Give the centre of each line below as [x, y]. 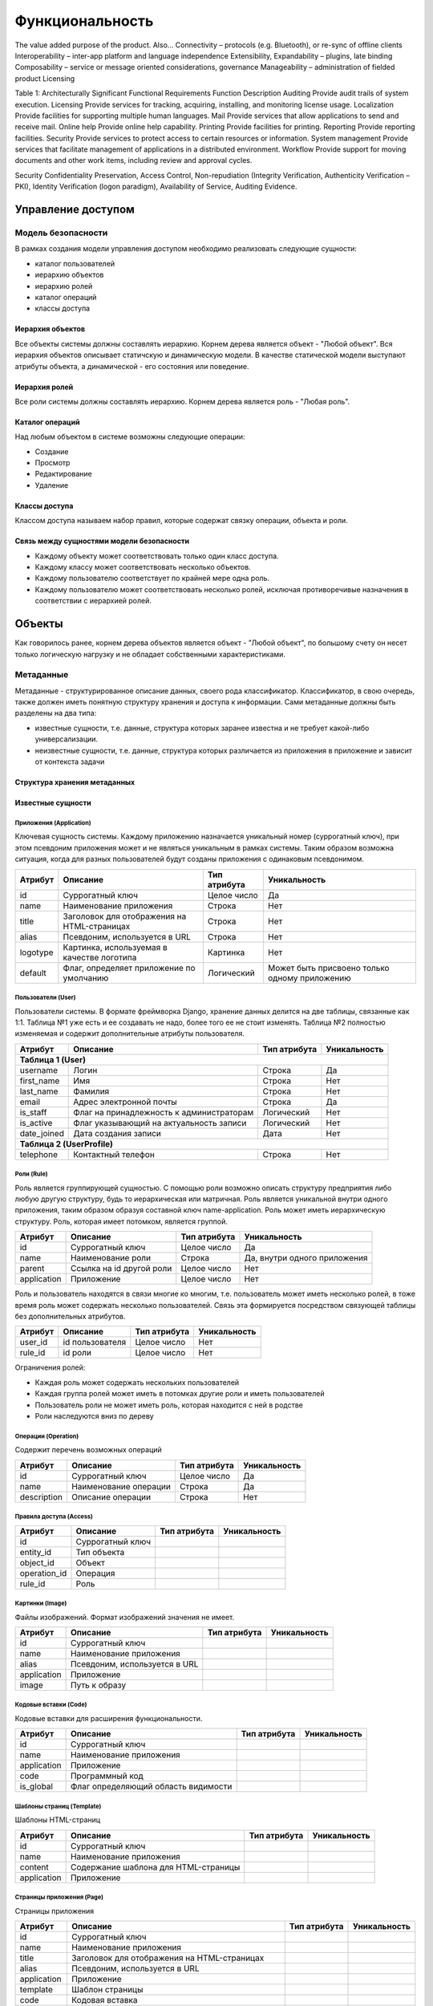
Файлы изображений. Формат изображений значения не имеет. [125, 1617]
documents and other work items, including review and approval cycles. [134, 160]
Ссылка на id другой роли [121, 1269]
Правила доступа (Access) [54, 1517]
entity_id [36, 1552]
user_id [34, 1342]
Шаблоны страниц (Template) [58, 1806]
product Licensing [45, 78]
